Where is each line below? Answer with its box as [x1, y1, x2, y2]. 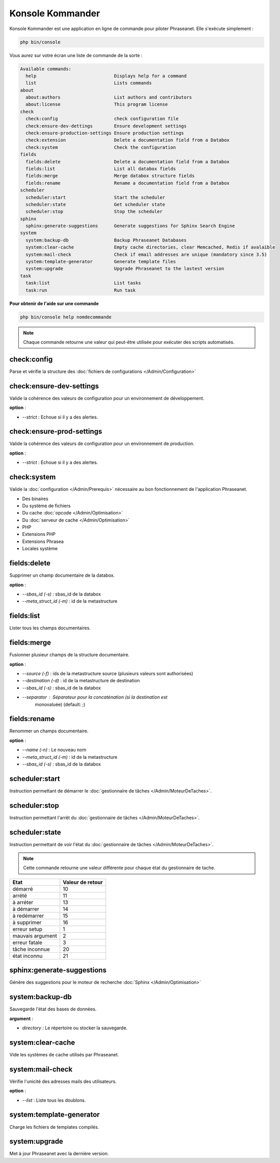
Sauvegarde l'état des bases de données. [9, 1006, 97, 1012]
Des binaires [22, 496, 48, 502]
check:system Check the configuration [25, 144, 176, 150]
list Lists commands [25, 80, 152, 86]
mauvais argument [12, 932, 57, 939]
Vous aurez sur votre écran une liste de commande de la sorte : [9, 52, 143, 58]
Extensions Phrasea [22, 538, 64, 545]
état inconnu [12, 952, 43, 959]
